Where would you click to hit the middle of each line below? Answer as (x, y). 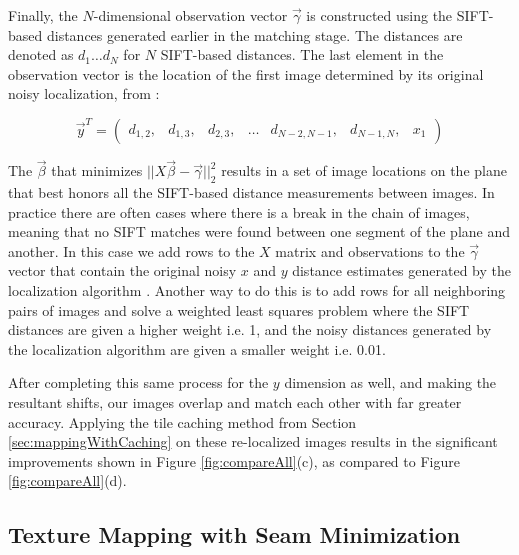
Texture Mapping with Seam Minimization (234, 534)
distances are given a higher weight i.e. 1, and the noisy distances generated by (250, 329)
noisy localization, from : (84, 93)
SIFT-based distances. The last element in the (302, 54)
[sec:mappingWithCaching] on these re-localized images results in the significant (253, 441)
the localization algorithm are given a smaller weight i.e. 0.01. (197, 348)
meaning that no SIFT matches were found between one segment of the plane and (259, 231)
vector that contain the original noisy (122, 270)
